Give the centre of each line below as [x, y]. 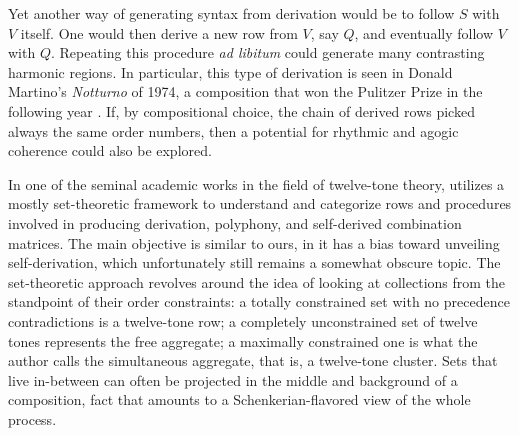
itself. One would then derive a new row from [159, 32]
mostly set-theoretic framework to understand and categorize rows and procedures [260, 203]
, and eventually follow [424, 32]
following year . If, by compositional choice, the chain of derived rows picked [241, 110]
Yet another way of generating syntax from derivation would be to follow [231, 13]
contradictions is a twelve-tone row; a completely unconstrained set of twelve [243, 320]
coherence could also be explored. [110, 150]
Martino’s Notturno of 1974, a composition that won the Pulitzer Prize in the [245, 91]
